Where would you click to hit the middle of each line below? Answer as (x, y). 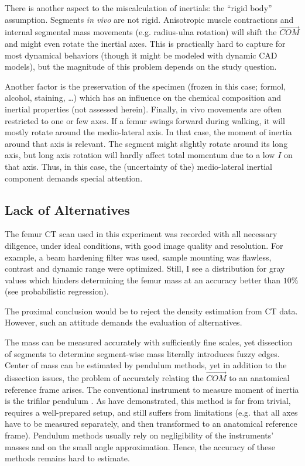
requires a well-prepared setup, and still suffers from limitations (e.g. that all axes (151, 412)
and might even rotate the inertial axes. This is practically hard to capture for (145, 43)
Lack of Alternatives (67, 209)
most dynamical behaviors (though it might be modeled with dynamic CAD (141, 55)
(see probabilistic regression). (57, 291)
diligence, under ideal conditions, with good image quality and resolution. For (144, 245)
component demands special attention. (74, 178)
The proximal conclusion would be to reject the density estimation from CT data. (151, 311)
